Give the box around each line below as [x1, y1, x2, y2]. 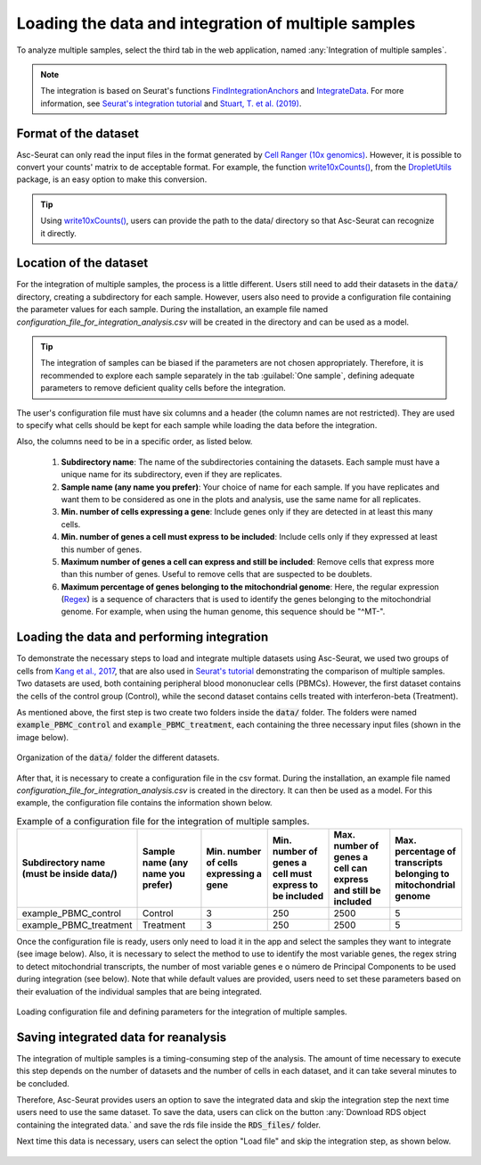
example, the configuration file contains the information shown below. [16, 797, 273, 808]
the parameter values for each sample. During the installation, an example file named [16, 304, 329, 315]
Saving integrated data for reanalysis [16, 1029, 227, 1045]
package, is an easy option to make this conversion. [16, 174, 208, 185]
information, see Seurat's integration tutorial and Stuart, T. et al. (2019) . [40, 98, 302, 109]
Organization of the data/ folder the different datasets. [16, 752, 220, 763]
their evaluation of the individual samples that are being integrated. [16, 986, 262, 996]
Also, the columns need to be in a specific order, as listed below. [16, 436, 253, 447]
